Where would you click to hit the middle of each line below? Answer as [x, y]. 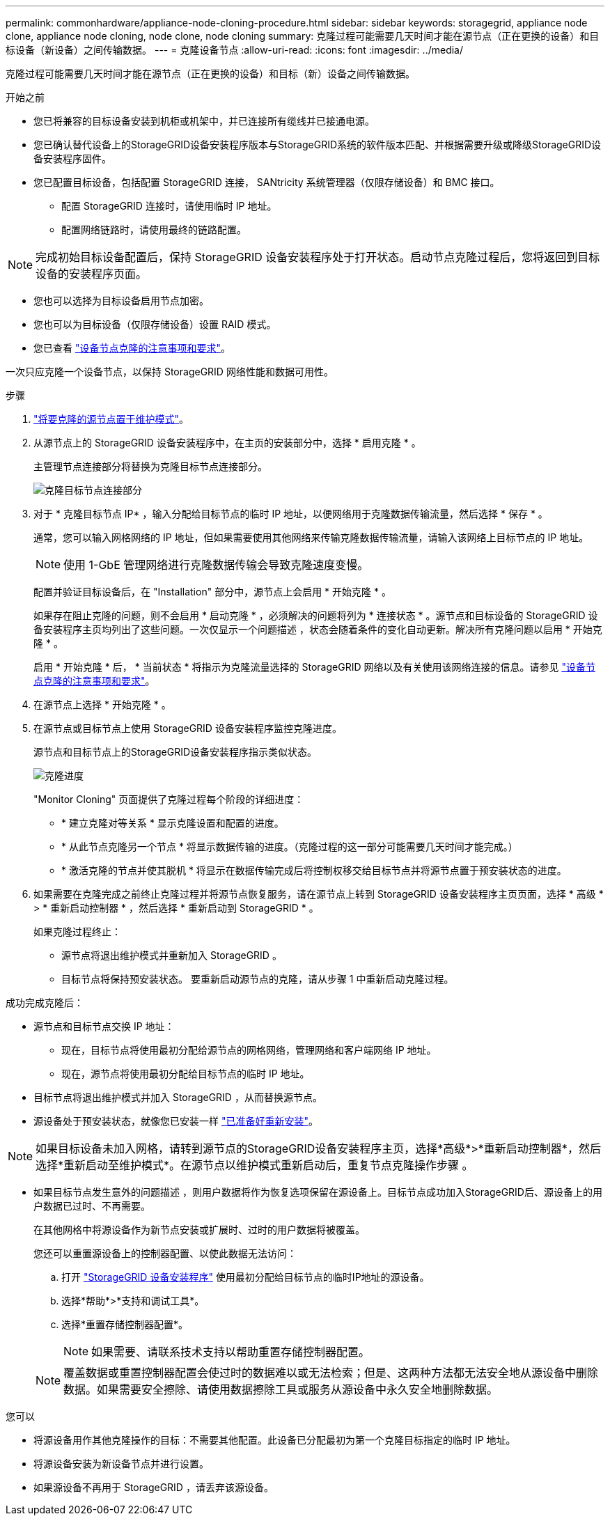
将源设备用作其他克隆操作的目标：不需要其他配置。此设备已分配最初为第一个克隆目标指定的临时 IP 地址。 [275, 1440]
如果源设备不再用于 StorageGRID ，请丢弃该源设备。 [154, 1487]
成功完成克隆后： [45, 1003]
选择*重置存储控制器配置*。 [125, 1324]
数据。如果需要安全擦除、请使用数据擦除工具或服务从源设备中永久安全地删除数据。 [281, 1389]
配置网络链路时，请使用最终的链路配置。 [154, 229]
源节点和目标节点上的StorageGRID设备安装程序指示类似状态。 [175, 752]
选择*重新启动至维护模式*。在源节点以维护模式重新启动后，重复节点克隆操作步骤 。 [255, 1165]
